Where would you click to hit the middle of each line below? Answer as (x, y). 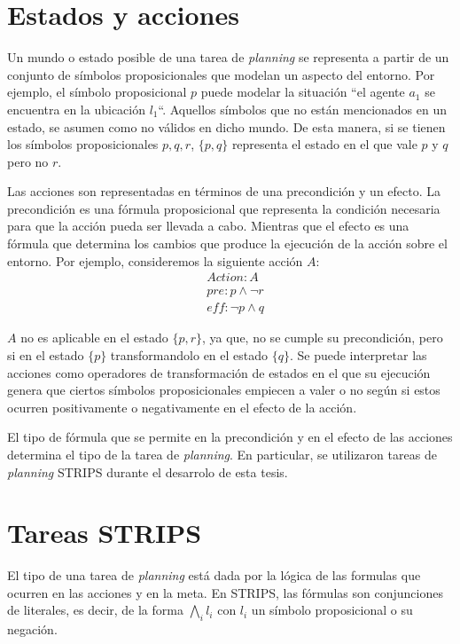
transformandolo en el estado (189, 354)
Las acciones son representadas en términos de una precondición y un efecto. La (224, 191)
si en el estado (46, 354)
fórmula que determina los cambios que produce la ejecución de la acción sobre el (227, 243)
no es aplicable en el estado (94, 338)
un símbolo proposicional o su (332, 610)
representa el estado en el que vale (324, 144)
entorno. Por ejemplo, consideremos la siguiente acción (155, 260)
